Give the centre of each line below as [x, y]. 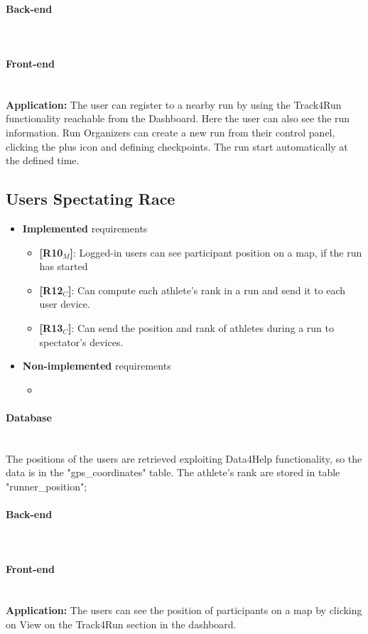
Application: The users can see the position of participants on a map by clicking [184, 610]
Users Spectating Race [91, 199]
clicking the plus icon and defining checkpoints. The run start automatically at [177, 146]
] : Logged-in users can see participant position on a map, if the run [216, 252]
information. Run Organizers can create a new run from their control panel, [171, 132]
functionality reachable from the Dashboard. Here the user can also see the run [178, 118]
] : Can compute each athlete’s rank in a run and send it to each [207, 290]
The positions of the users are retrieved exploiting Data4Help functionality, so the [184, 458]
